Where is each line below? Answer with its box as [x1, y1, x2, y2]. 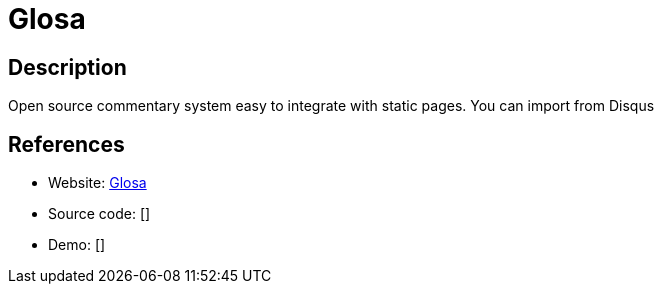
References [8, 131, 125, 157]
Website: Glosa [48, 174, 147, 192]
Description [8, 54, 127, 80]
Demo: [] [48, 236, 106, 254]
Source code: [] [48, 205, 151, 223]
